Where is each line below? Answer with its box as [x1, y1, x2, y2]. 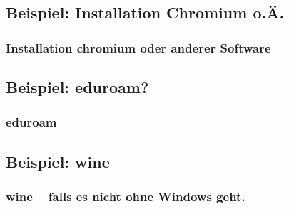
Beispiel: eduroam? [6, 76, 149, 98]
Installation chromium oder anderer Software [6, 38, 271, 56]
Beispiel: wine [6, 150, 110, 172]
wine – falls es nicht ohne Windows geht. [6, 187, 245, 205]
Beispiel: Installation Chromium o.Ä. [6, 1, 285, 23]
